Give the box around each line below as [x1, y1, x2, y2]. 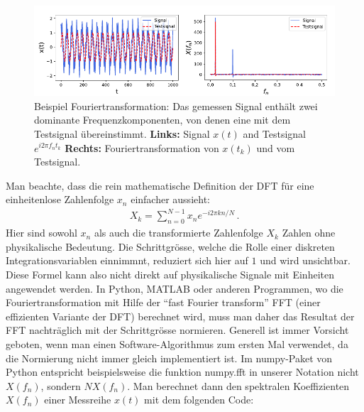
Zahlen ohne [282, 225, 336, 240]
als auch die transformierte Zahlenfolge [94, 225, 263, 240]
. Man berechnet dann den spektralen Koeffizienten [127, 378, 350, 393]
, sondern [40, 378, 81, 393]
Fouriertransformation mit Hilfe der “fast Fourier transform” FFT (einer [6, 295, 321, 310]
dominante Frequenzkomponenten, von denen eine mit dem [34, 112, 291, 127]
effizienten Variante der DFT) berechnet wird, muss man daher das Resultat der [6, 308, 355, 323]
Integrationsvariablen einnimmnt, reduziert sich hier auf [6, 253, 248, 268]
